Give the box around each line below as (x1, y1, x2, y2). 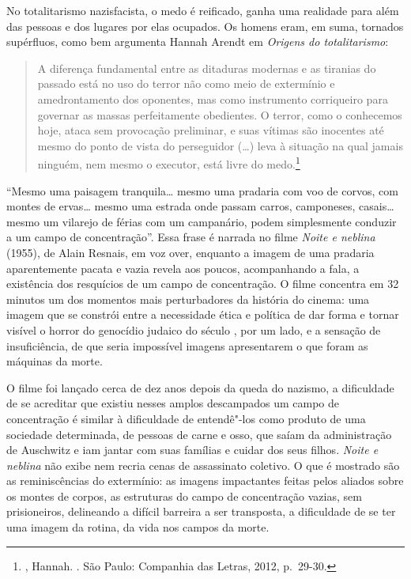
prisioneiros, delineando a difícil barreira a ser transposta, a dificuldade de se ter (6, 503, 396, 520)
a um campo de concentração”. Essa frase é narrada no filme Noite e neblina (6, 229, 375, 245)
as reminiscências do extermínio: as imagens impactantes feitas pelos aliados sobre (6, 472, 404, 489)
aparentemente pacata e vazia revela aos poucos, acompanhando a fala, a (6, 259, 360, 276)
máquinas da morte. (6, 353, 103, 369)
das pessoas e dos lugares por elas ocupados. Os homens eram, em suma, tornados (6, 17, 404, 34)
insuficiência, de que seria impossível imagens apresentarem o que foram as (6, 337, 368, 354)
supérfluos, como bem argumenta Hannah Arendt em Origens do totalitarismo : (6, 33, 389, 50)
